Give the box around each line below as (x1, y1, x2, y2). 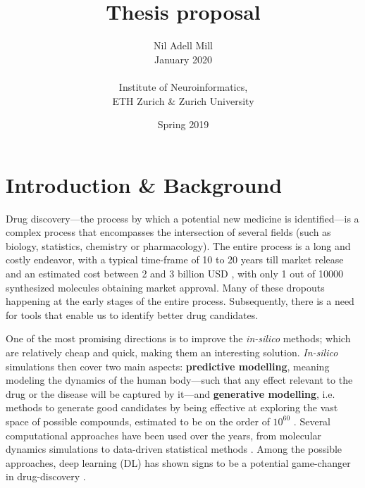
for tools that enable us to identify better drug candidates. (6, 307, 259, 322)
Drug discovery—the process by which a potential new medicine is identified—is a (6, 211, 359, 225)
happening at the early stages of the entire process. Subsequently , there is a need (6, 294, 354, 308)
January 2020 (154, 51, 212, 66)
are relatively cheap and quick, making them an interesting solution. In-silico (6, 344, 338, 359)
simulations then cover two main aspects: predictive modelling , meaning (6, 358, 330, 373)
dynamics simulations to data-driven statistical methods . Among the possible (6, 442, 342, 456)
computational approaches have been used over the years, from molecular (6, 427, 322, 442)
